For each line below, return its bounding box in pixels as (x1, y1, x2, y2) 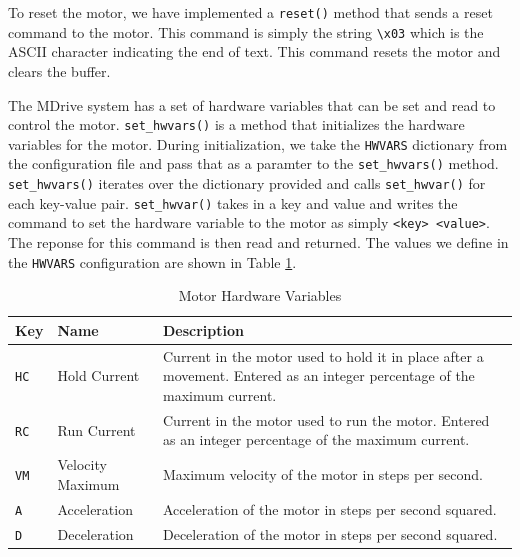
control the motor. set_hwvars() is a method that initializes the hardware (8, 114, 465, 135)
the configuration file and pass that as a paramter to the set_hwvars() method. (8, 153, 499, 174)
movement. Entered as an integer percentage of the (162, 365, 475, 386)
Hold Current (57, 365, 140, 386)
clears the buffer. (8, 60, 111, 81)
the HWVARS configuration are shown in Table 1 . (8, 251, 297, 272)
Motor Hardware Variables (178, 285, 342, 306)
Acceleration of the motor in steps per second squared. (162, 498, 497, 519)
